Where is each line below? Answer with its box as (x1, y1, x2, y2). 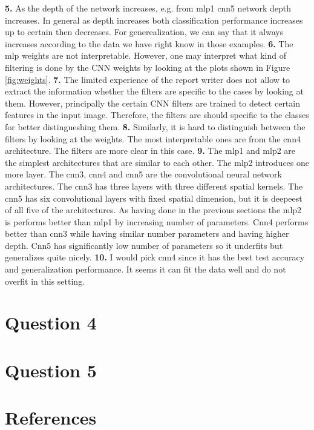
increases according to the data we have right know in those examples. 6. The (5, 37, 293, 50)
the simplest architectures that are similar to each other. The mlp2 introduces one (5, 156, 310, 168)
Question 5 (5, 357, 97, 382)
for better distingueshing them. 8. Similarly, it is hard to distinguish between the (5, 120, 306, 133)
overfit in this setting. (5, 274, 85, 287)
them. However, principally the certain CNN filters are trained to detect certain (5, 96, 300, 109)
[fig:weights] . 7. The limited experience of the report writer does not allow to (5, 73, 290, 85)
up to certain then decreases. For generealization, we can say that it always (5, 25, 284, 38)
